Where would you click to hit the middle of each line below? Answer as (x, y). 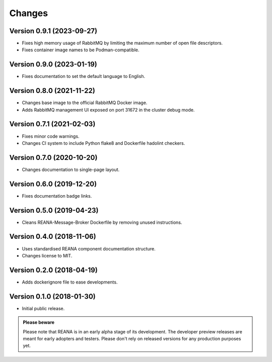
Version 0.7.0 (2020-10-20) (53, 158)
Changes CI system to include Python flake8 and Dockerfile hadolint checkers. (104, 143)
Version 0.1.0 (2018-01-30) (52, 296)
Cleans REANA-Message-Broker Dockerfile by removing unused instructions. (102, 222)
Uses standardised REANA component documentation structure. (89, 248)
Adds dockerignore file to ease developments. (70, 282)
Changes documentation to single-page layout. (71, 169)
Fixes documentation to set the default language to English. (84, 76)
